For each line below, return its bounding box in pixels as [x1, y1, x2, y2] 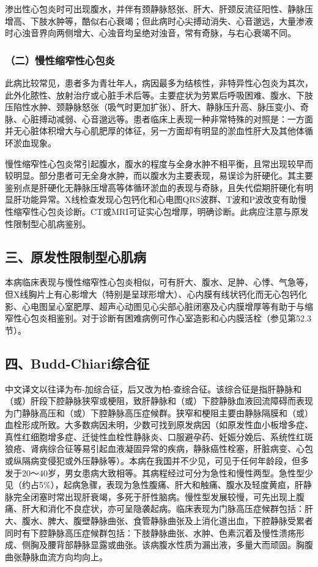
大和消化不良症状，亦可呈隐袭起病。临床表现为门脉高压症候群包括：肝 [30, 502, 313, 515]
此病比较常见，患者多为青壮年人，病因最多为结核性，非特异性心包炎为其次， [5, 77, 313, 89]
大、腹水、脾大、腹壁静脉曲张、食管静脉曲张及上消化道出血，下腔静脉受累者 [5, 514, 313, 527]
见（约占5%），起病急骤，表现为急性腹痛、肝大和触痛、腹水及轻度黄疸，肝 [5, 478, 303, 491]
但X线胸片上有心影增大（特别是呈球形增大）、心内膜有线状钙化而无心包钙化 [5, 287, 307, 300]
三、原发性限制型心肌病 [5, 247, 146, 266]
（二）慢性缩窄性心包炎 [5, 52, 115, 67]
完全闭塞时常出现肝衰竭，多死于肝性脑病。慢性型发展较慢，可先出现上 [13, 490, 296, 503]
